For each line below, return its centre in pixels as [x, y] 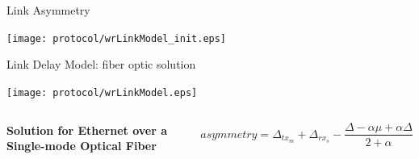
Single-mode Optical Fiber [82, 146]
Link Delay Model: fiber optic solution [101, 64]
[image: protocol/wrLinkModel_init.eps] [117, 38]
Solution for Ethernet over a [87, 130]
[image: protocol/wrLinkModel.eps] [102, 92]
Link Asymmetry [48, 10]
